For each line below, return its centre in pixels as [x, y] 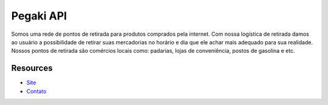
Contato [36, 91]
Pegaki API [39, 16]
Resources [32, 68]
